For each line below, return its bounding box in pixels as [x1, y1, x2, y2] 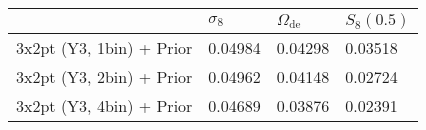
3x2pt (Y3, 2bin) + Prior [16, 65, 193, 88]
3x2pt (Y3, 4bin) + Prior [16, 94, 193, 117]
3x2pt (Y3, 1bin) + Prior [16, 36, 193, 59]
